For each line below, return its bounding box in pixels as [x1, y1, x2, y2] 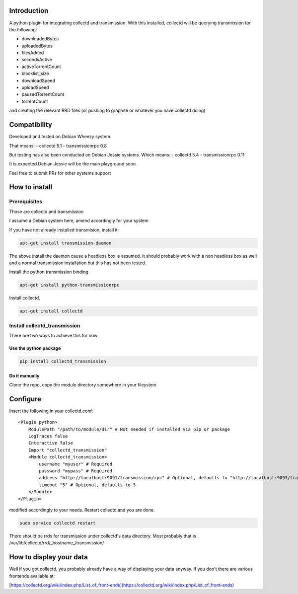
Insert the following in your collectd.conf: [9, 408, 93, 414]
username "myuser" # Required [39, 461, 113, 467]
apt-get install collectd [19, 308, 83, 314]
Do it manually [9, 372, 40, 378]
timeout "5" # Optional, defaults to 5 [39, 482, 136, 488]
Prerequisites [9, 198, 42, 205]
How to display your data [9, 553, 88, 561]
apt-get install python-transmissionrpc [19, 282, 119, 288]
